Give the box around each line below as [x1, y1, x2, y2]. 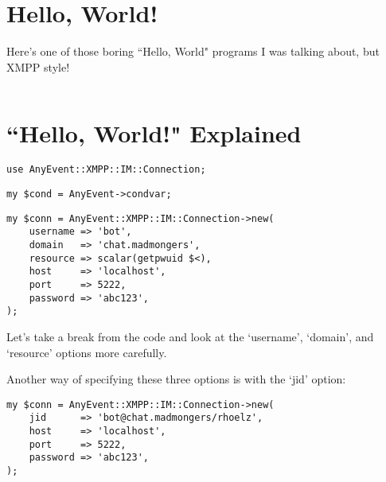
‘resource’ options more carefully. [6, 344, 167, 360]
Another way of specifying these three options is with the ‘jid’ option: [6, 371, 346, 387]
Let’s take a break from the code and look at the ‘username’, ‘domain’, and [6, 328, 374, 344]
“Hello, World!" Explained [6, 116, 302, 149]
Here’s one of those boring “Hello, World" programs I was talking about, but [6, 43, 380, 60]
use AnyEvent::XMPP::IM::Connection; [6, 164, 206, 176]
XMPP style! [6, 58, 70, 75]
